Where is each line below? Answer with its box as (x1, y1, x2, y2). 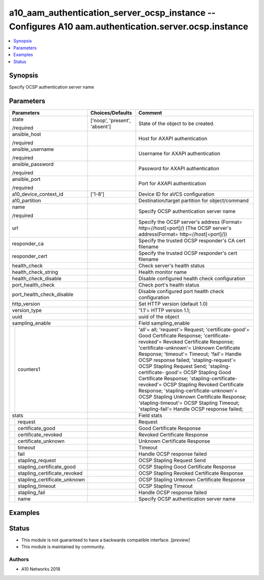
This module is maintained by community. (21, 544, 105, 550)
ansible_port (12, 176, 41, 183)
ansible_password (12, 161, 54, 168)
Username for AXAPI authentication (138, 150, 220, 157)
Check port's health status (138, 282, 200, 289)
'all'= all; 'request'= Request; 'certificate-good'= (138, 326, 250, 333)
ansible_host (12, 131, 42, 138)
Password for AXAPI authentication (138, 165, 220, 172)
